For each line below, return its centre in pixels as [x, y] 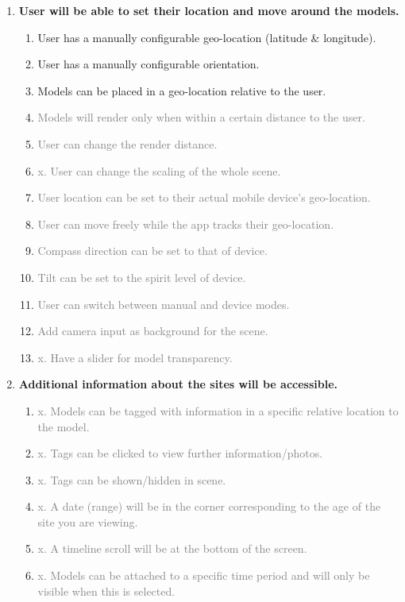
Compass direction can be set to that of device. [152, 251]
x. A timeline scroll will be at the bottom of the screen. [172, 548]
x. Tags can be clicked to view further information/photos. [180, 453]
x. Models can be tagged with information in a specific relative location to [218, 410]
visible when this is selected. [106, 590]
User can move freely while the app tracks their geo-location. [186, 224]
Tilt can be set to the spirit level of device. [142, 277]
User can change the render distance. [127, 143]
